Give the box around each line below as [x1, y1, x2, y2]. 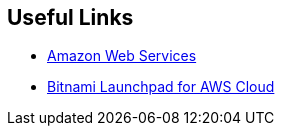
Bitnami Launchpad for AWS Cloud [47, 78, 275, 96]
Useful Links [7, 5, 134, 30]
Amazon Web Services [47, 47, 197, 65]
